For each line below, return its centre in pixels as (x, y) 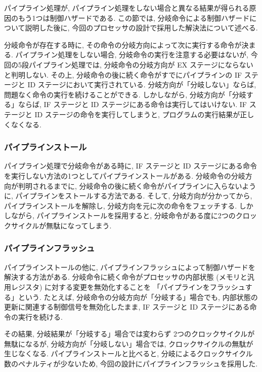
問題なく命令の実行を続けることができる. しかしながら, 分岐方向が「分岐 (125, 94)
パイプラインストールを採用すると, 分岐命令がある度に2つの (136, 215)
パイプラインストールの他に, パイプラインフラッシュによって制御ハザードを (130, 267)
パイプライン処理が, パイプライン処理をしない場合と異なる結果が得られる (127, 8)
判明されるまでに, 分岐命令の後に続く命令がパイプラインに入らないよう (137, 185)
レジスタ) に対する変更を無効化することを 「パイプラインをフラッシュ (128, 286)
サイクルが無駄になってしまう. (61, 225)
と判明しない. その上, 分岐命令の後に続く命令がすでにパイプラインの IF (123, 74)
